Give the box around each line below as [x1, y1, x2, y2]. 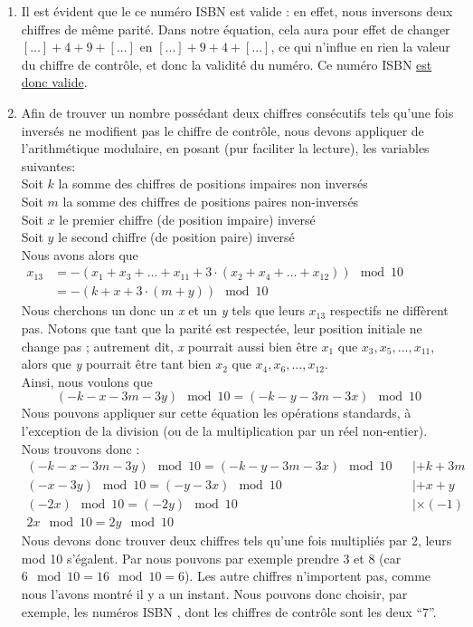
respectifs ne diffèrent [329, 301, 449, 320]
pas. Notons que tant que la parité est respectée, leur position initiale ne [21, 318, 422, 337]
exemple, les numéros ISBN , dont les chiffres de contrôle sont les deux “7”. [21, 602, 437, 621]
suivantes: [21, 156, 76, 175]
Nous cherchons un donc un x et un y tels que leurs [21, 301, 305, 320]
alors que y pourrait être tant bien [21, 354, 212, 373]
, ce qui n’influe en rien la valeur [270, 37, 450, 56]
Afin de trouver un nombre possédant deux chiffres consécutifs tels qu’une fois [21, 102, 454, 121]
